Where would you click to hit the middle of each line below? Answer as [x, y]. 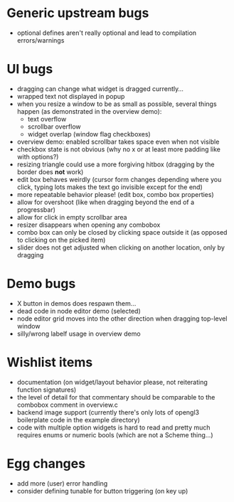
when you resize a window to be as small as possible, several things [117, 104]
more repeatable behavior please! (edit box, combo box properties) [115, 194]
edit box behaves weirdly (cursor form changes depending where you [119, 179]
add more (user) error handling [62, 483]
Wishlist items [50, 362]
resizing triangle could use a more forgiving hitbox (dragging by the [116, 164]
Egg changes [46, 463]
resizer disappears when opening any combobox [89, 225]
